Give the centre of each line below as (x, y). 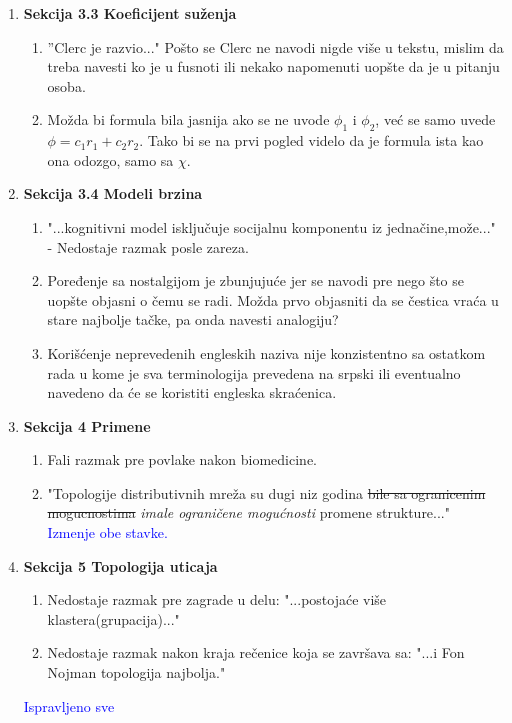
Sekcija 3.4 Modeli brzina (113, 193)
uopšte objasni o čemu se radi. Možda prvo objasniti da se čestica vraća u (273, 299)
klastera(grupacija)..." (113, 618)
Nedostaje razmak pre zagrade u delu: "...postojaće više (217, 599)
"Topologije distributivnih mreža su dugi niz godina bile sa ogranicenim (266, 492)
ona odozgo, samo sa (110, 159)
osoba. (66, 85)
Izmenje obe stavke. (107, 532)
